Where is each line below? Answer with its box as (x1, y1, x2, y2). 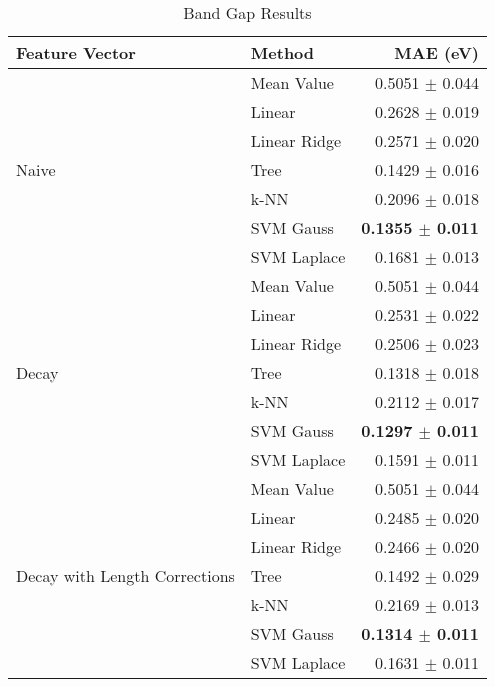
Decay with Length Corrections (16, 564, 235, 587)
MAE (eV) (394, 41, 480, 64)
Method (250, 41, 315, 64)
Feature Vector (16, 41, 136, 64)
